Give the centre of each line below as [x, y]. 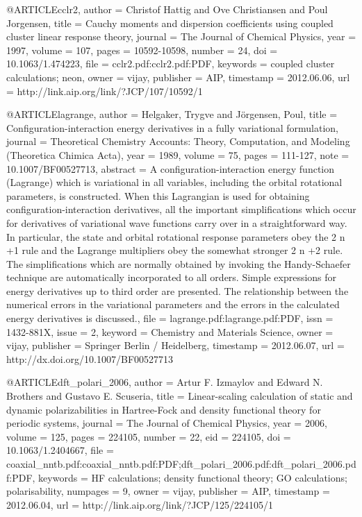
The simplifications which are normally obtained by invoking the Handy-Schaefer [179, 263]
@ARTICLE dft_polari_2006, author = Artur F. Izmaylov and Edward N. [165, 382]
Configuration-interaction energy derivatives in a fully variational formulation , [172, 127]
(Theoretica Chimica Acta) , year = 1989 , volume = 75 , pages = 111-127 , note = [178, 154]
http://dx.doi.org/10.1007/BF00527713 [90, 358]
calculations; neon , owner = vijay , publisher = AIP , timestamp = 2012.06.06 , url [178, 77]
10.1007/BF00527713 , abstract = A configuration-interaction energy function [171, 168]
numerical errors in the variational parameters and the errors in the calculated [173, 304]
